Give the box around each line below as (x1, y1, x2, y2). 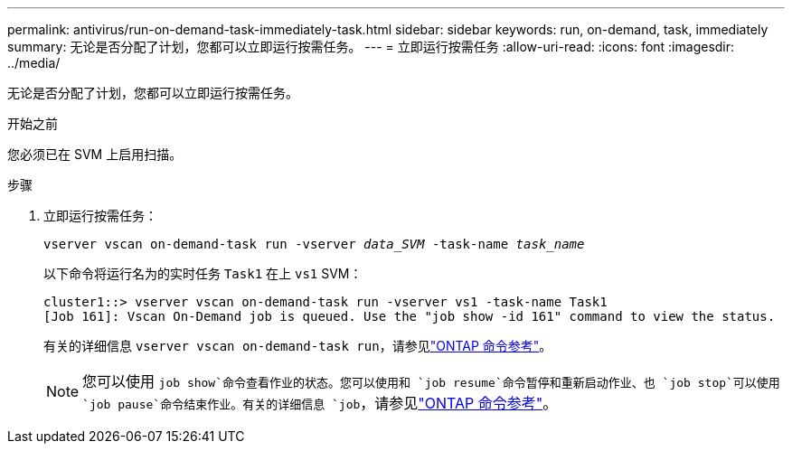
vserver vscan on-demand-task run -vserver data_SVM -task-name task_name (43, 237, 585, 251)
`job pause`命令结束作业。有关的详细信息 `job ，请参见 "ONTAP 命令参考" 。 (82, 394, 558, 412)
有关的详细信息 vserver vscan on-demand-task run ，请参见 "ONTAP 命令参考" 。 (43, 338, 552, 353)
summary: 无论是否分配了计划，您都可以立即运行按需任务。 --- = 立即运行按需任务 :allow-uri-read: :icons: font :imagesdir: (7, 39, 735, 54)
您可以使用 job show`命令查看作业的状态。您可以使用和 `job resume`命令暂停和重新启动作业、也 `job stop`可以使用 (82, 372, 780, 390)
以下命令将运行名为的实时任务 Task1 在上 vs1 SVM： (43, 266, 363, 281)
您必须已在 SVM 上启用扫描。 (7, 146, 183, 162)
